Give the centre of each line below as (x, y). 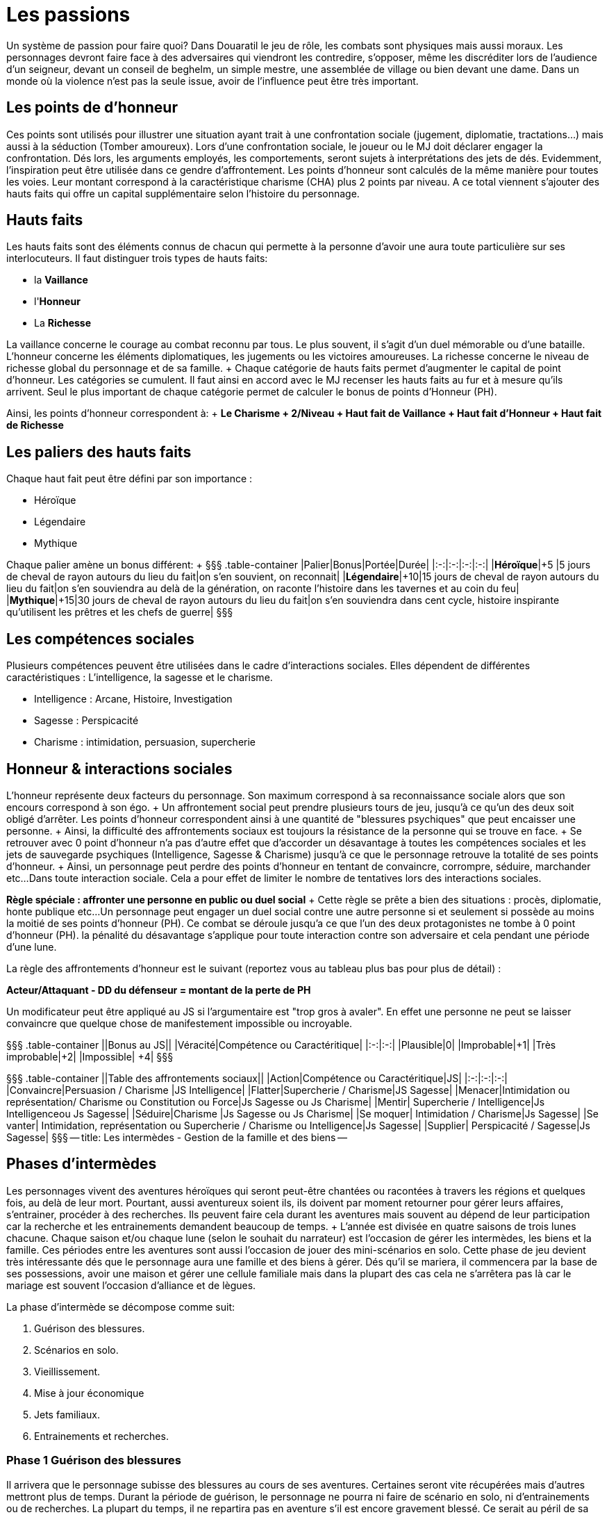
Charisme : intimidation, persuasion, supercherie (145, 742)
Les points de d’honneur (92, 108)
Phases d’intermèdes (82, 1164)
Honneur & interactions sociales (119, 769)
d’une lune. (32, 947)
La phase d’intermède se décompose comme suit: (121, 1307)
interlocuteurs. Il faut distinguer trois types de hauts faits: (137, 259)
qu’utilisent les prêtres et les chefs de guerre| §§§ (120, 612)
